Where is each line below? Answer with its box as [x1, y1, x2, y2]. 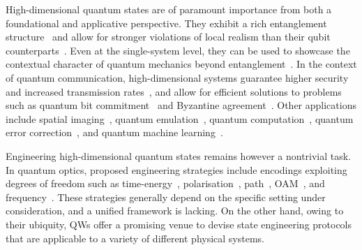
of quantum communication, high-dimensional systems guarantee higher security [6, 70, 349, 84]
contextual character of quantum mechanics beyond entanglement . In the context [6, 57, 357, 71]
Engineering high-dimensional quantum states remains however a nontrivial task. [6, 148, 352, 163]
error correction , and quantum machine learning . [6, 125, 223, 140]
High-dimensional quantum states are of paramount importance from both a [6, 2, 332, 16]
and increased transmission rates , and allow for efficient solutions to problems [6, 84, 342, 98]
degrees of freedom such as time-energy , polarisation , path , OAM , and [6, 176, 325, 191]
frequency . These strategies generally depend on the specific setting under [6, 189, 326, 204]
